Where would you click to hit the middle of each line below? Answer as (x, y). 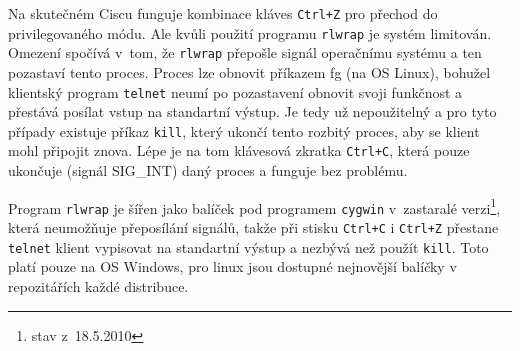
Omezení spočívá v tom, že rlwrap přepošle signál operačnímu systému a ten (245, 52)
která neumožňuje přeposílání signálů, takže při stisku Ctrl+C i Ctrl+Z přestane (253, 227)
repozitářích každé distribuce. (98, 285)
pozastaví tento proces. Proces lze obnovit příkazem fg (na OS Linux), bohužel (249, 71)
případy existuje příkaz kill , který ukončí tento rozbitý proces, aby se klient (244, 130)
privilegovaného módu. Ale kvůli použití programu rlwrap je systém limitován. (250, 32)
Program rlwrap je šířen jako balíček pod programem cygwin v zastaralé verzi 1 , (254, 206)
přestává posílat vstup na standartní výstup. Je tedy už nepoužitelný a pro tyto (252, 111)
